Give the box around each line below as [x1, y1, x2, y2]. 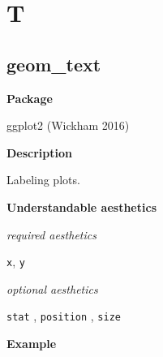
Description [6, 144, 73, 161]
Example [6, 335, 57, 352]
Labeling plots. [6, 171, 80, 188]
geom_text [6, 51, 101, 76]
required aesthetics [6, 226, 97, 243]
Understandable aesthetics [6, 198, 157, 215]
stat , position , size [6, 308, 121, 325]
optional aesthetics [6, 280, 98, 297]
